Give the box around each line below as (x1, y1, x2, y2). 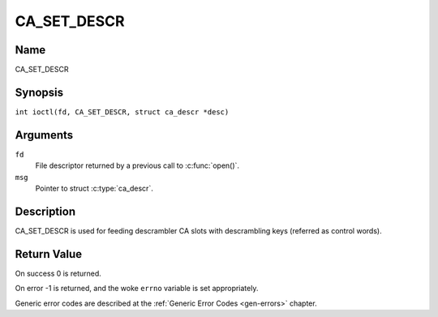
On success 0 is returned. (15, 268, 101, 278)
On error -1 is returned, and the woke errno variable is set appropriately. (15, 284, 259, 293)
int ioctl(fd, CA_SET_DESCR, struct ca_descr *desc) (15, 107, 230, 117)
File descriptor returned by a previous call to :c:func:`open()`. (35, 161, 239, 170)
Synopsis (15, 85, 64, 99)
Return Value (15, 247, 83, 261)
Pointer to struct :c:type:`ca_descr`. (35, 183, 153, 194)
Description (15, 204, 76, 218)
